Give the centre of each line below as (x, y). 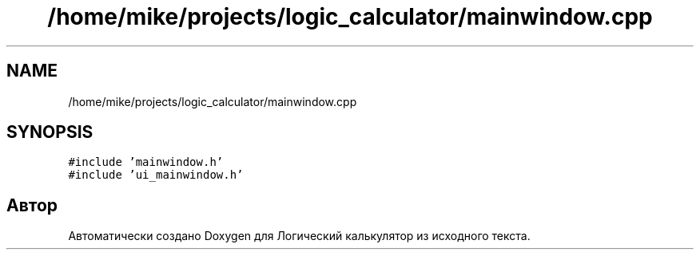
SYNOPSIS (50, 132)
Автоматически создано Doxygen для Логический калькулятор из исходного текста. (299, 236)
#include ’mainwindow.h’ (146, 162)
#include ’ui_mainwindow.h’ (156, 175)
